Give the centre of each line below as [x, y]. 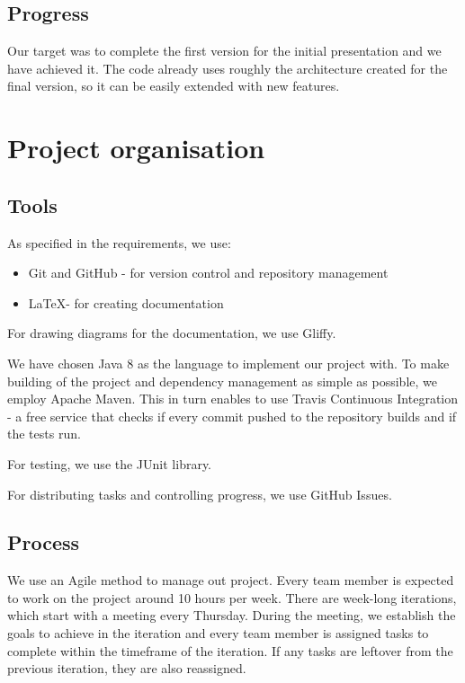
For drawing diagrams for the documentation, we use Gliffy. [172, 333]
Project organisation [136, 148]
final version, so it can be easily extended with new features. [174, 86]
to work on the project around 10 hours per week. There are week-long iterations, [232, 597]
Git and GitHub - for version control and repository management [208, 273]
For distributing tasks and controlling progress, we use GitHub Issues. [200, 494]
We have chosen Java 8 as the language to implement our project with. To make [228, 363]
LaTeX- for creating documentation [126, 302]
